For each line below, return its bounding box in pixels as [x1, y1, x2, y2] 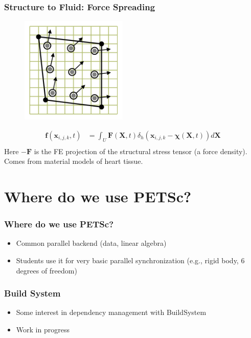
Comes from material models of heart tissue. [4, 156, 143, 166]
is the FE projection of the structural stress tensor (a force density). [34, 145, 247, 156]
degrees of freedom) [16, 265, 77, 276]
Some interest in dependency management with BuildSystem [16, 307, 207, 318]
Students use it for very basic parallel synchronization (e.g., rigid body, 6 [16, 255, 245, 266]
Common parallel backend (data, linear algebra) [16, 238, 167, 248]
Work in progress [16, 324, 70, 335]
